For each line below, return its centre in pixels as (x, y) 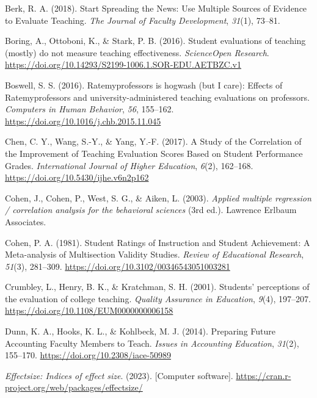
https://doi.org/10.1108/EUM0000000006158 (89, 310)
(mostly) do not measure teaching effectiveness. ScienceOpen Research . (137, 52)
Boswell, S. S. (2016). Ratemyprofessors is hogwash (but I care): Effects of (144, 85)
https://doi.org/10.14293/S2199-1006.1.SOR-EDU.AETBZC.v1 (123, 64)
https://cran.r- (264, 375)
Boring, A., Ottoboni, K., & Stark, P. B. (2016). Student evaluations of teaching (155, 41)
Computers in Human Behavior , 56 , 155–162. (89, 109)
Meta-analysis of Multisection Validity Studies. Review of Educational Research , (155, 254)
